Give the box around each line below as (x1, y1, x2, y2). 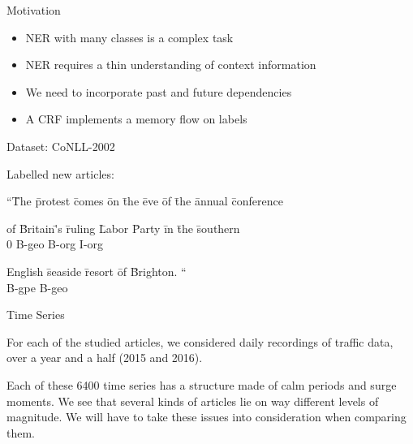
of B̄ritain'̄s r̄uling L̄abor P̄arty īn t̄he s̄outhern (6, 219, 240, 236)
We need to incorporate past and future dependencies (25, 83, 292, 100)
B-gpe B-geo (6, 278, 68, 295)
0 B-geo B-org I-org (6, 235, 104, 252)
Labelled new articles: (6, 165, 114, 182)
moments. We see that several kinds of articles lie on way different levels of (6, 392, 379, 409)
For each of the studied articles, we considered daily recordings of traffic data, (6, 333, 394, 350)
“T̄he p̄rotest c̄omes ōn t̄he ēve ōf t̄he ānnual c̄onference (6, 192, 283, 209)
